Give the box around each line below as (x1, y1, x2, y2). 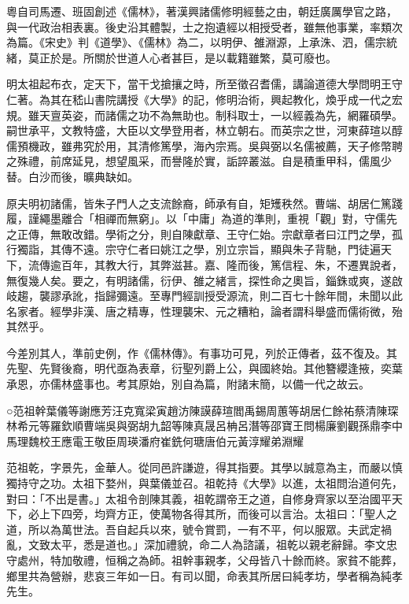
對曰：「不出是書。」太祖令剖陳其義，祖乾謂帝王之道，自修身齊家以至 (6, 490, 359, 506)
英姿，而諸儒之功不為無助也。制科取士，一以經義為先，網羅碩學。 (61, 106, 403, 123)
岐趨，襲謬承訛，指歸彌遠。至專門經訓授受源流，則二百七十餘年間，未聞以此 (6, 287, 403, 304)
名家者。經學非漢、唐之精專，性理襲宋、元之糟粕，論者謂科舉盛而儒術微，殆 (6, 302, 403, 319)
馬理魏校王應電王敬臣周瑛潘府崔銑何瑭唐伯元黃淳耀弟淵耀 (6, 432, 304, 449)
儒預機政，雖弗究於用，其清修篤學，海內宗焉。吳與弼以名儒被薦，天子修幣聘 (6, 137, 403, 154)
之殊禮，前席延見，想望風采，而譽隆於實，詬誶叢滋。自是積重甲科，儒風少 (6, 153, 392, 169)
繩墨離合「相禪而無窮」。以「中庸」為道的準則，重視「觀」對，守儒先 (39, 210, 397, 227)
